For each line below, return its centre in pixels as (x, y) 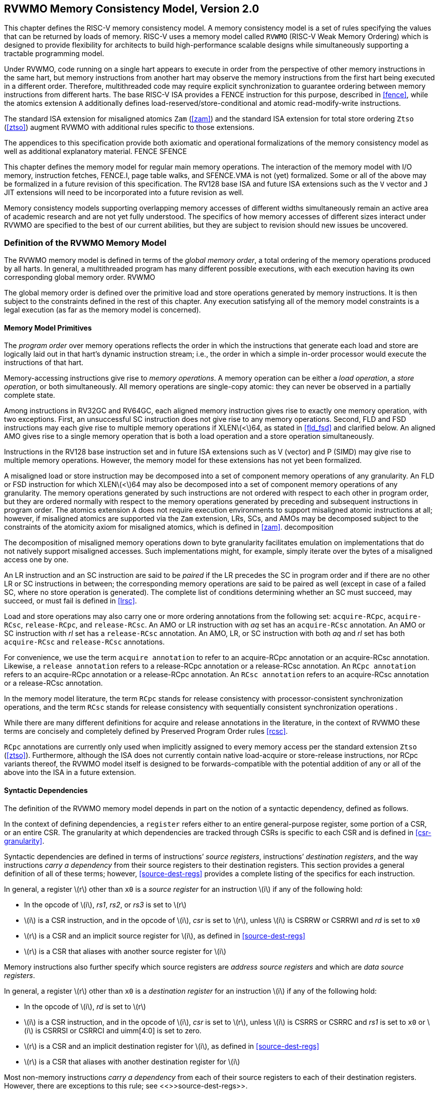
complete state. (30, 395)
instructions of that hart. (44, 363)
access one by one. (36, 560)
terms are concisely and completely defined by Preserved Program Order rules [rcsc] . (146, 731)
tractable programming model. (54, 54)
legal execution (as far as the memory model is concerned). (103, 310)
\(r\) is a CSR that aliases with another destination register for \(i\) (132, 1061)
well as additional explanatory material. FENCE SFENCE (96, 151)
